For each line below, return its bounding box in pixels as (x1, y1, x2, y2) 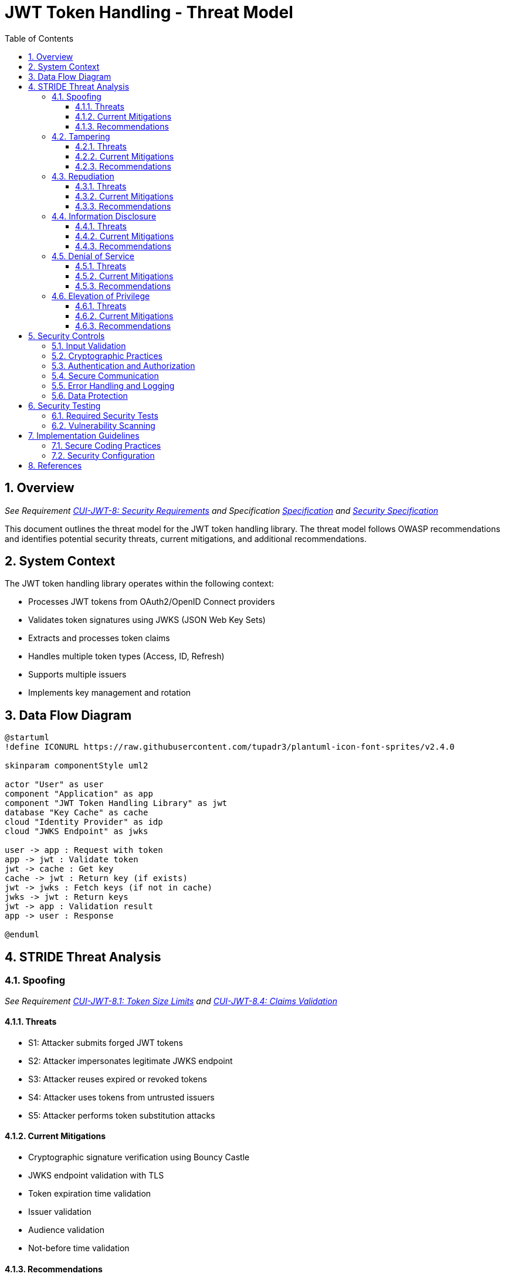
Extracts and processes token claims (28, 633, 170, 643)
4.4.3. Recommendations (75, 241, 171, 251)
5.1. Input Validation (52, 340, 126, 351)
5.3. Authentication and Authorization (52, 360, 195, 371)
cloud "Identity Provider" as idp (5, 817, 163, 827)
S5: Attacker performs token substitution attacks (28, 1110, 215, 1120)
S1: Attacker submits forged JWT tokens (28, 1037, 183, 1048)
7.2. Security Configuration (52, 450, 155, 460)
